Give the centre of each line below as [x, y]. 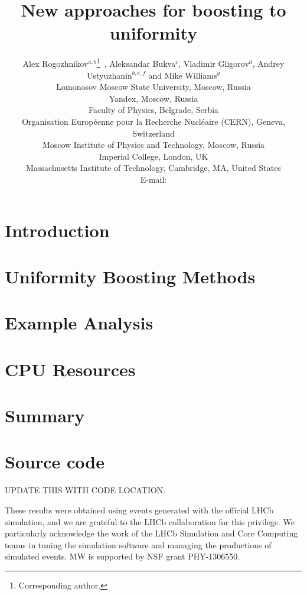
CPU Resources [70, 369]
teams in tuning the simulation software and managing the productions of [138, 544]
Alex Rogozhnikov [55, 63]
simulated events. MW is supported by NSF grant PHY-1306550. [123, 556]
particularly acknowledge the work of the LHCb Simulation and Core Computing [151, 533]
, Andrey [268, 63]
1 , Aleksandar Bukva [136, 62]
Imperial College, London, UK [153, 156]
